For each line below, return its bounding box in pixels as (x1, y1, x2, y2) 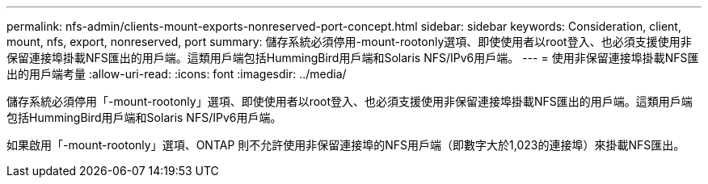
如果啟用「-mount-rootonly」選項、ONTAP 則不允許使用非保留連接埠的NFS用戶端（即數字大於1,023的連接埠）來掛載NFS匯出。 (6, 138, 685, 152)
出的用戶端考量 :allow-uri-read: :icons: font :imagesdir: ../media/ (6, 67, 347, 81)
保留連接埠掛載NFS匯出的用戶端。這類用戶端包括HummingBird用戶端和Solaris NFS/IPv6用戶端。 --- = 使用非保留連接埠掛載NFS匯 (6, 51, 699, 65)
